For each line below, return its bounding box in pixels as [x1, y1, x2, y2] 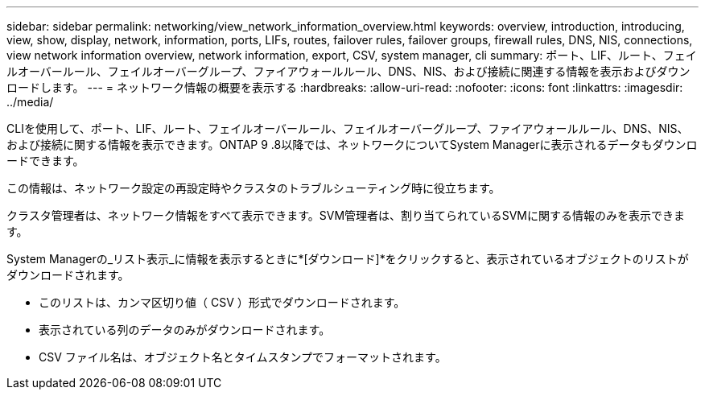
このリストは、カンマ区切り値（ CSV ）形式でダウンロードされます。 [39, 295, 406, 309]
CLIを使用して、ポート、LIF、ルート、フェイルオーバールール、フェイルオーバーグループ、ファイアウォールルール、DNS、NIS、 [6, 122, 689, 135]
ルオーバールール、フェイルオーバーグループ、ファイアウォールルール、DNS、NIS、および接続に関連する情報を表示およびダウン [6, 64, 691, 78]
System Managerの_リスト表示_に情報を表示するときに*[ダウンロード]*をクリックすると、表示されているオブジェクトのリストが [6, 252, 689, 266]
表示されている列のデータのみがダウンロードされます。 [39, 323, 331, 336]
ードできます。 [6, 154, 85, 167]
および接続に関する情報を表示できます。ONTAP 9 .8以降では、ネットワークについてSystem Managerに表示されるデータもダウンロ [6, 138, 698, 151]
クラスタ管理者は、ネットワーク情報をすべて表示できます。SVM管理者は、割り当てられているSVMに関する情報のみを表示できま [6, 208, 685, 222]
